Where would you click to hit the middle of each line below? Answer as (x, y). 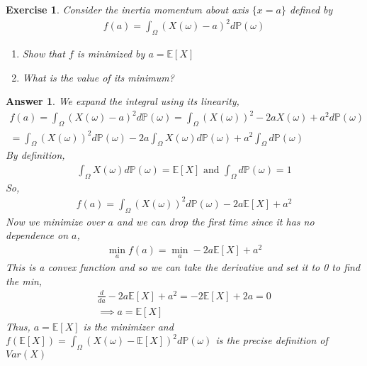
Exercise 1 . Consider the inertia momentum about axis (127, 9)
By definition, (35, 155)
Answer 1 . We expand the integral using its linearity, (123, 101)
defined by (311, 9)
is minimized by (111, 53)
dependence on (37, 235)
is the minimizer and (128, 326)
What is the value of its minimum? (98, 77)
